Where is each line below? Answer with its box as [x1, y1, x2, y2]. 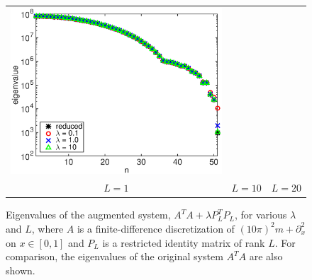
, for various [234, 207, 287, 222]
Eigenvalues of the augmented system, [6, 207, 171, 222]
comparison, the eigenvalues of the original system [6, 249, 223, 264]
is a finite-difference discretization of [77, 221, 235, 235]
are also [249, 249, 283, 264]
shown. [6, 262, 35, 277]
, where [31, 221, 64, 235]
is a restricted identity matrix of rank [102, 235, 265, 250]
